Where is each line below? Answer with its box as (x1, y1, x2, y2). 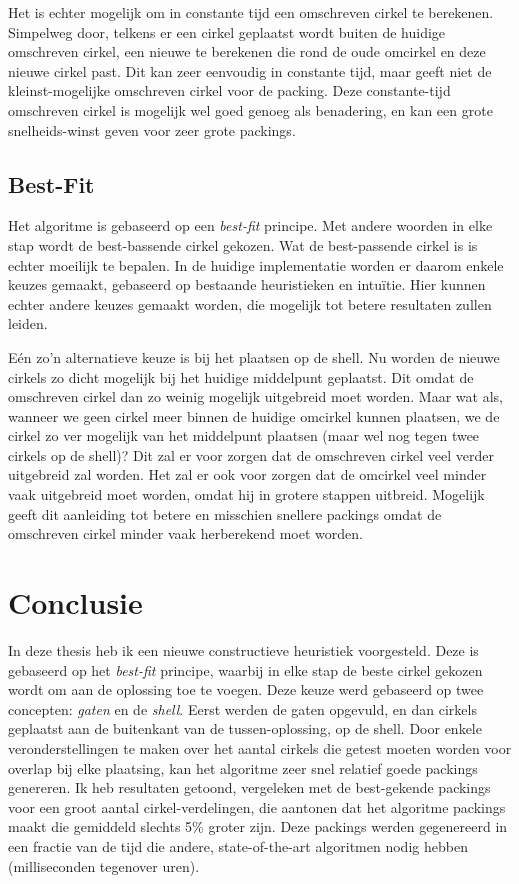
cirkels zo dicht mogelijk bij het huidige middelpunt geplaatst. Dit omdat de (8, 366, 474, 387)
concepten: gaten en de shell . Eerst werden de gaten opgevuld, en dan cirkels (8, 698, 477, 719)
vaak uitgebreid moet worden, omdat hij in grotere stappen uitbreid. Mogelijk (8, 484, 485, 505)
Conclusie (8, 582, 143, 623)
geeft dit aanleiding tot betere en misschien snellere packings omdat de (8, 503, 442, 524)
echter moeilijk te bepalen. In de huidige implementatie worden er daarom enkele (8, 254, 504, 275)
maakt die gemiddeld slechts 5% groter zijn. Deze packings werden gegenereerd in (8, 816, 508, 837)
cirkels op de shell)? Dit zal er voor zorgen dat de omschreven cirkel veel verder (8, 444, 494, 465)
